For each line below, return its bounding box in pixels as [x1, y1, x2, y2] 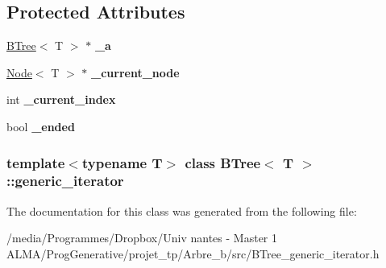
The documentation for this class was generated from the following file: [6, 202, 357, 219]
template [6, 152, 65, 172]
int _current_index [6, 91, 116, 108]
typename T [81, 152, 163, 172]
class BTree [185, 152, 261, 172]
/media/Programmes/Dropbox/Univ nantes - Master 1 [6, 229, 277, 246]
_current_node [91, 64, 180, 80]
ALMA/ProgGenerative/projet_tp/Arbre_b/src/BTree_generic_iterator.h [6, 245, 380, 262]
